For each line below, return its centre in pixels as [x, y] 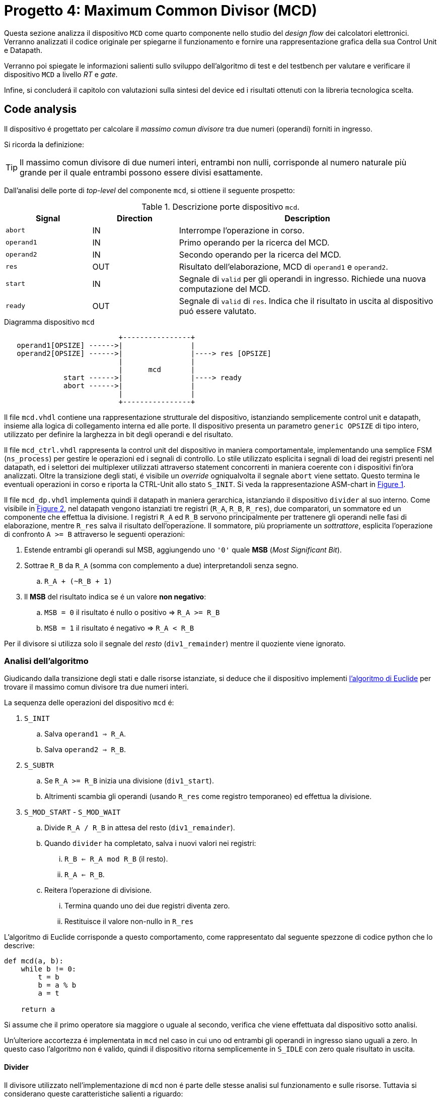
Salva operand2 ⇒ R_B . [85, 750]
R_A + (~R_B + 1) [78, 581]
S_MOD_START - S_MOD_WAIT [72, 812]
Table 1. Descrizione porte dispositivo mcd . [220, 206]
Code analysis [41, 109]
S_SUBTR [39, 766]
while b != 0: [49, 969]
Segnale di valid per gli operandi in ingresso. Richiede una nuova [302, 279]
